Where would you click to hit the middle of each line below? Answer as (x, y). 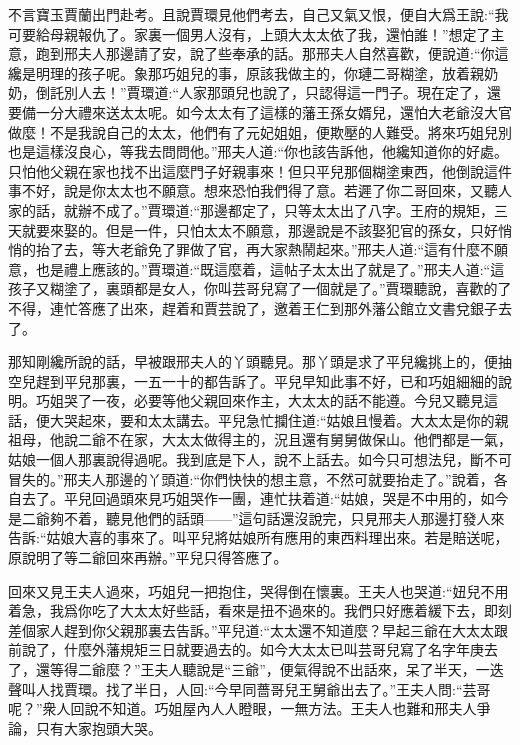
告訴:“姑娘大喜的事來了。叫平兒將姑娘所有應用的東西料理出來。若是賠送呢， (258, 537)
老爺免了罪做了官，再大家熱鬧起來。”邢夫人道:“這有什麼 (300, 249)
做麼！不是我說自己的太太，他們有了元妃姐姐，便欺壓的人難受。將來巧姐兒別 (260, 131)
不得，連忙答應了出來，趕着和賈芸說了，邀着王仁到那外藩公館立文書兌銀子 (253, 307)
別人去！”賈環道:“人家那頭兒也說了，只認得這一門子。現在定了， (275, 92)
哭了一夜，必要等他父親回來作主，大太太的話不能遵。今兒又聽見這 (280, 400)
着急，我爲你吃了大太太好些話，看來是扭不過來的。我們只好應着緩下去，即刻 (260, 610)
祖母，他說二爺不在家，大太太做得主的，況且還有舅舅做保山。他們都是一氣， (260, 439)
